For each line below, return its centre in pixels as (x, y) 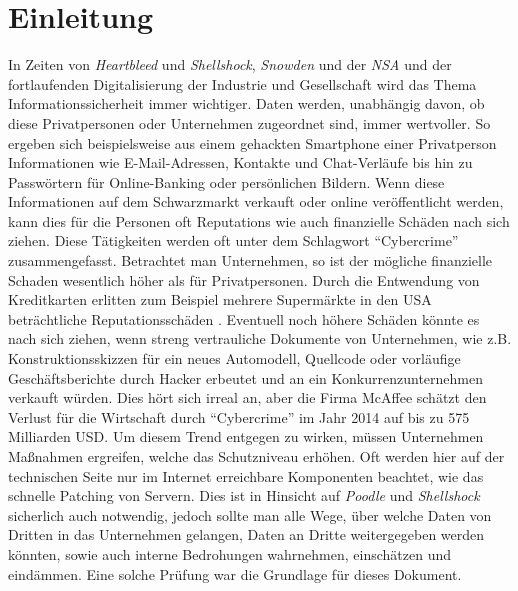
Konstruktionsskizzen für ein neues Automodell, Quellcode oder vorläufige (234, 358)
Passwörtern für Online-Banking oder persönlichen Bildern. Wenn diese (226, 181)
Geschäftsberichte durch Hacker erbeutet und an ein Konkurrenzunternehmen (245, 377)
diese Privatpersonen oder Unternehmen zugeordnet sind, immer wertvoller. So (249, 122)
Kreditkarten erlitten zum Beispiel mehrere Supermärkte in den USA (220, 299)
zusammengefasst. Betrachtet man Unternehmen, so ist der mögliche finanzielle (250, 260)
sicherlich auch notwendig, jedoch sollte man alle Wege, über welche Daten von (250, 514)
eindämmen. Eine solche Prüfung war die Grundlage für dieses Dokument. (235, 573)
